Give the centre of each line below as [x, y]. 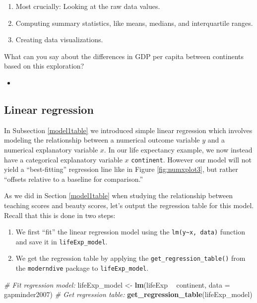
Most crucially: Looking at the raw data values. [88, 6]
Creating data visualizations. [59, 39]
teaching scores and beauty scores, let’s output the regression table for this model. [129, 205]
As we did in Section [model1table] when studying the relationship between [119, 195]
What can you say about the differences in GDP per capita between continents [124, 56]
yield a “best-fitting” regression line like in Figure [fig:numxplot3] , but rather [121, 169]
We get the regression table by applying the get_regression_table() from [130, 258]
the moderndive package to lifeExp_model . [82, 268]
